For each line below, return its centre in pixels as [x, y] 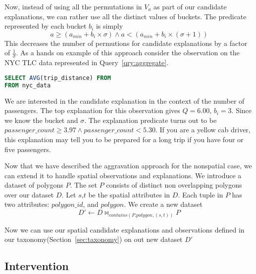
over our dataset [29, 194]
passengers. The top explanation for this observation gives [92, 110]
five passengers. [28, 149]
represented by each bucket [46, 26]
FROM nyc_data [28, 85]
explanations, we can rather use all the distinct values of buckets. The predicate [126, 16]
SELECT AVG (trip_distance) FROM [58, 78]
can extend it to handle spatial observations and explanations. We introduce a [123, 175]
